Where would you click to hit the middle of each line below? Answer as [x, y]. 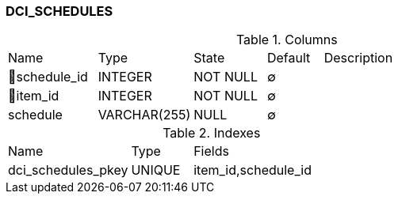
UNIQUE [156, 170]
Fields [211, 151]
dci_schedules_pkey [68, 170]
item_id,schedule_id [253, 170]
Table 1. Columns [287, 40]
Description [358, 58]
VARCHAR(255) [144, 115]
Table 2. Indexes [212, 133]
